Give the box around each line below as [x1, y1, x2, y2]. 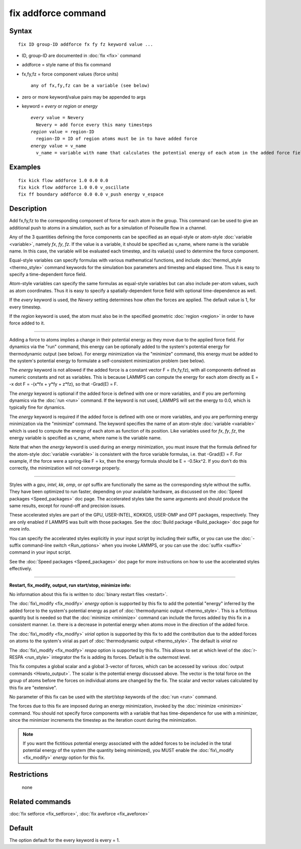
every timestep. [9, 304, 42, 310]
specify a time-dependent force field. [9, 272, 87, 278]
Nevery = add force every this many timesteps [36, 122, 153, 128]
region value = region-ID [31, 129, 95, 135]
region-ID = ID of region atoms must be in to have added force [36, 136, 198, 142]
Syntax [9, 27, 32, 35]
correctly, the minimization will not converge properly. [9, 465, 121, 471]
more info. [9, 526, 31, 532]
